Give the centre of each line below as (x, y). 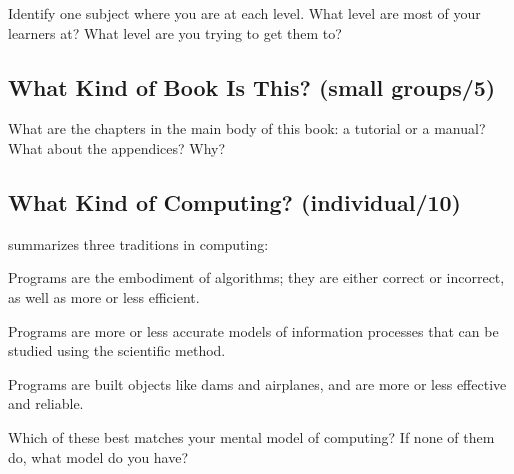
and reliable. (46, 403)
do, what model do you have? (98, 456)
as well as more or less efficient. (104, 296)
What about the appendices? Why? (117, 147)
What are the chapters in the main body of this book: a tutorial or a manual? (247, 128)
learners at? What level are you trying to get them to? (175, 32)
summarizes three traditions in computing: (138, 243)
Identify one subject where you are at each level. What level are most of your (244, 13)
